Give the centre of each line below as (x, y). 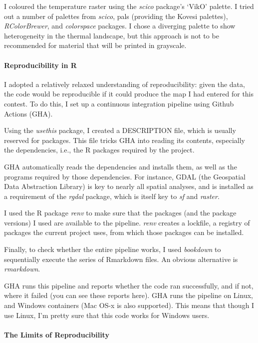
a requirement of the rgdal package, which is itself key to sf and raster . (112, 196)
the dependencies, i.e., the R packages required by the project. (99, 150)
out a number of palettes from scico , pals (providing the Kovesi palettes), (116, 16)
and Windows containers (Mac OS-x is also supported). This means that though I (129, 305)
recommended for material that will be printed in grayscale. (95, 45)
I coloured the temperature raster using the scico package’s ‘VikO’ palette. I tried (129, 6)
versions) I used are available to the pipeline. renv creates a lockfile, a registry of (127, 222)
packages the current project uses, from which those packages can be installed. (124, 232)
